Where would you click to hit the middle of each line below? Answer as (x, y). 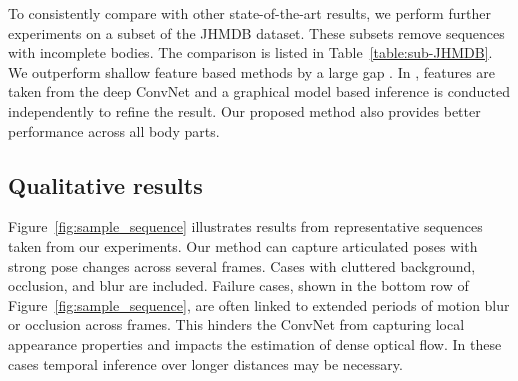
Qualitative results (105, 184)
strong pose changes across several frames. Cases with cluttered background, (242, 265)
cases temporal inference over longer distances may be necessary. (205, 363)
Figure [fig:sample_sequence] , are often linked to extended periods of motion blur (259, 304)
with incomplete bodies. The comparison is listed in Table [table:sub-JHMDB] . (250, 52)
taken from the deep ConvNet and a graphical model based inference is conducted (259, 91)
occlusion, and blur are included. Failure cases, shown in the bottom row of (238, 285)
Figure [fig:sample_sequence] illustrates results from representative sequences (245, 226)
